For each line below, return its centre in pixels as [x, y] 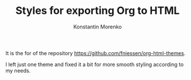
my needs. [18, 70]
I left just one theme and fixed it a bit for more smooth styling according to [95, 64]
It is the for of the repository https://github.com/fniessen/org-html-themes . [95, 53]
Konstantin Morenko [98, 27]
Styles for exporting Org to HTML [98, 11]
